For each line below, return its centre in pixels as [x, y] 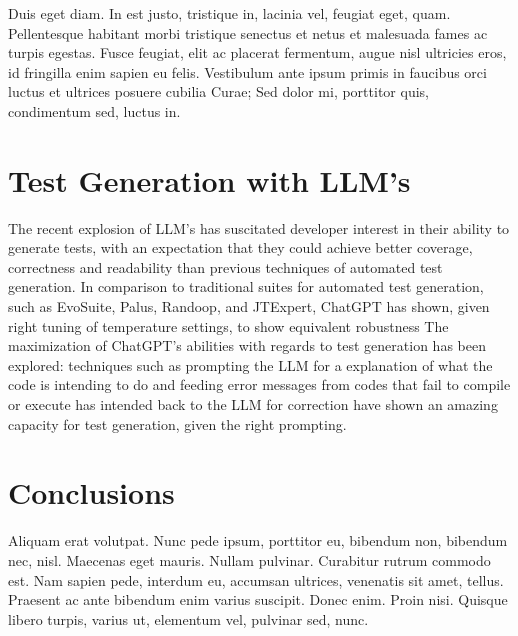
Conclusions [91, 492]
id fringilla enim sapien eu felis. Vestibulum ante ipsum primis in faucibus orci [247, 71]
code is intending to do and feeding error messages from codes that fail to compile [259, 384]
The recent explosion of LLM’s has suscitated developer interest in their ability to [259, 227]
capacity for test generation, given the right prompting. [177, 423]
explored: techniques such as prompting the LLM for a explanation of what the [250, 364]
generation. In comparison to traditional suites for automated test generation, [246, 286]
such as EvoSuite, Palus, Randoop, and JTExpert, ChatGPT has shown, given [249, 306]
